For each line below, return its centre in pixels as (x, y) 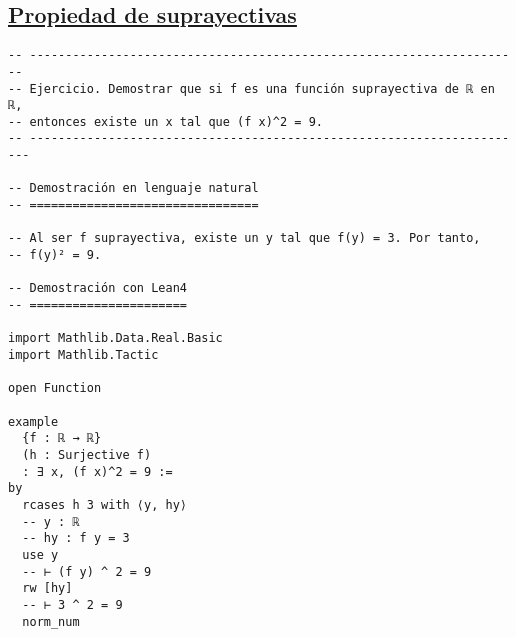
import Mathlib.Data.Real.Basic (115, 338)
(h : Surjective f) (87, 454)
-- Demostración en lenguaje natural (133, 188)
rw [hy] (47, 588)
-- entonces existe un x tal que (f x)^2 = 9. (165, 121)
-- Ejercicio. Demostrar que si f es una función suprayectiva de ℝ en (251, 88)
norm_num (51, 621)
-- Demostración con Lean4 (97, 288)
